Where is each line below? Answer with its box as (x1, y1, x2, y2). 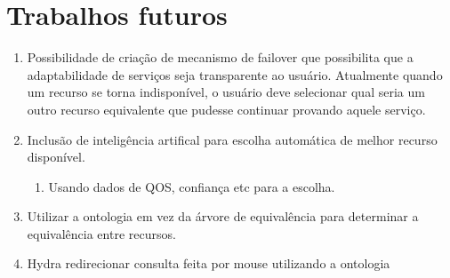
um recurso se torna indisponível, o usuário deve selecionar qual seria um (27, 83, 425, 101)
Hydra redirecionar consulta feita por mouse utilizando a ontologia (27, 254, 390, 273)
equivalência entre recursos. (27, 224, 176, 242)
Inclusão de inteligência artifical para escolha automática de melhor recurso (27, 130, 438, 148)
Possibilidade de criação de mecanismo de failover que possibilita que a (27, 48, 414, 67)
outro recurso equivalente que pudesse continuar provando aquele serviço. (27, 99, 426, 118)
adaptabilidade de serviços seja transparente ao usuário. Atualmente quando (27, 65, 443, 83)
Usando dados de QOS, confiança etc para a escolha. (48, 177, 335, 195)
